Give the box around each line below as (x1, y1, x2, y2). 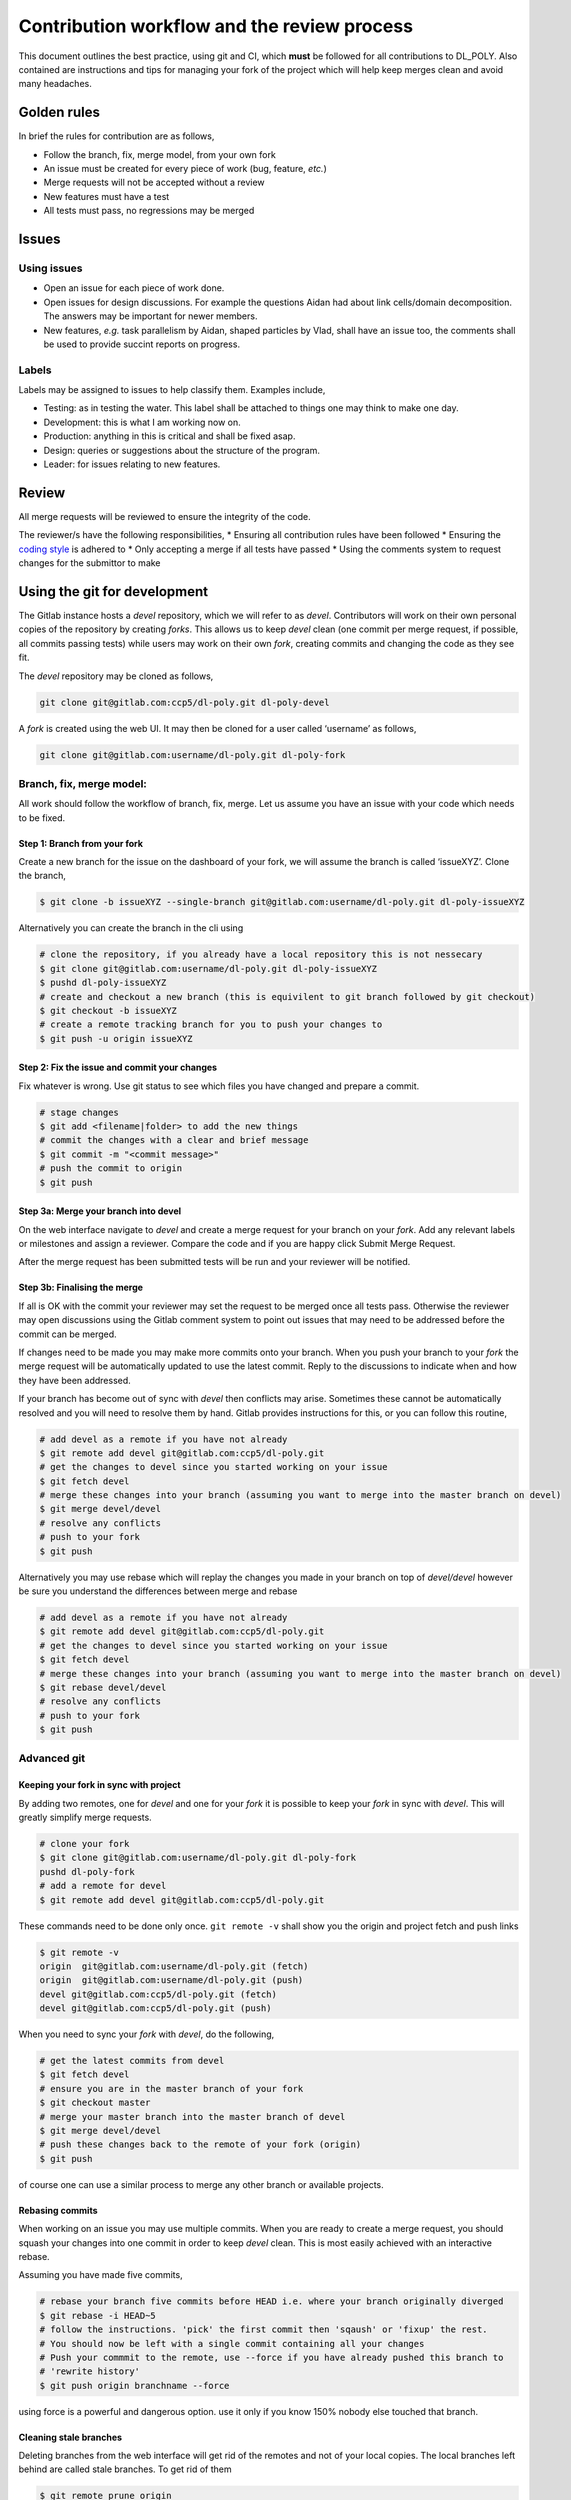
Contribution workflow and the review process (18, 15, 414, 37)
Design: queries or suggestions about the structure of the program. (43, 444, 320, 456)
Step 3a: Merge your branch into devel (18, 1205, 182, 1217)
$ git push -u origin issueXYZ (39, 1033, 194, 1044)
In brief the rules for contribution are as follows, (18, 130, 215, 142)
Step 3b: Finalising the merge (18, 1281, 144, 1294)
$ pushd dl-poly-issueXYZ (39, 977, 167, 989)
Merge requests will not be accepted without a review (43, 176, 265, 189)
